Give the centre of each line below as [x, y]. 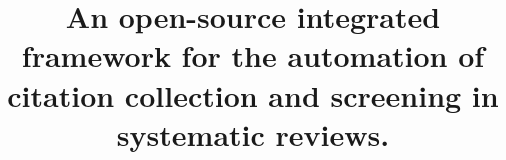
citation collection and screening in [253, 94]
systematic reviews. [253, 133]
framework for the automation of [253, 55]
